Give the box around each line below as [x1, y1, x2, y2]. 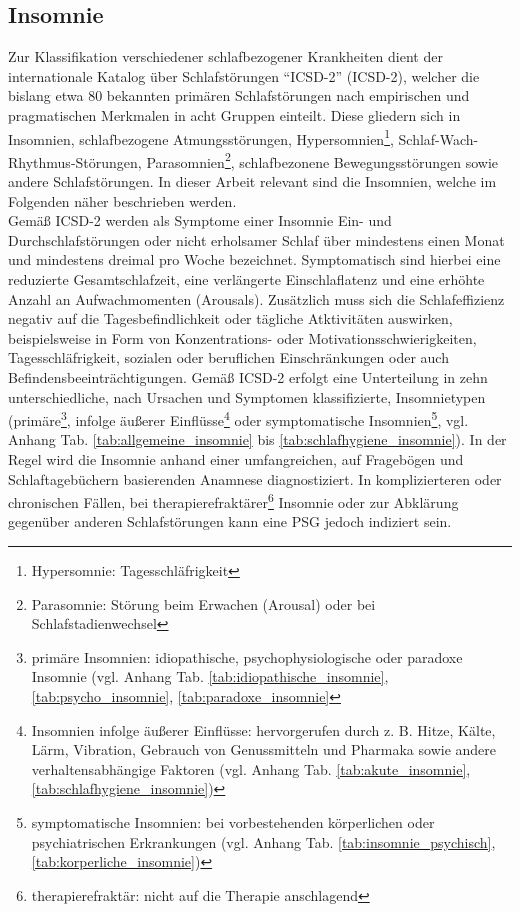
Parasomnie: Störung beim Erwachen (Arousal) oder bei [31, 593, 376, 614]
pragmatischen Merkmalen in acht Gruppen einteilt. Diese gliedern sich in [8, 104, 461, 125]
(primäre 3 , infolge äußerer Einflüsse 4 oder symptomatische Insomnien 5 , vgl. [8, 407, 469, 430]
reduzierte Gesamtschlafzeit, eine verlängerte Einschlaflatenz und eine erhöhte [8, 269, 485, 290]
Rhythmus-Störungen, [8, 151, 142, 172]
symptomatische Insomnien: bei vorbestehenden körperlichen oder [31, 812, 435, 833]
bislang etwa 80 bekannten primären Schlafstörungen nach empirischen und [8, 85, 470, 106]
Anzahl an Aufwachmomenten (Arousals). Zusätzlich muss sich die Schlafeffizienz [8, 288, 505, 309]
